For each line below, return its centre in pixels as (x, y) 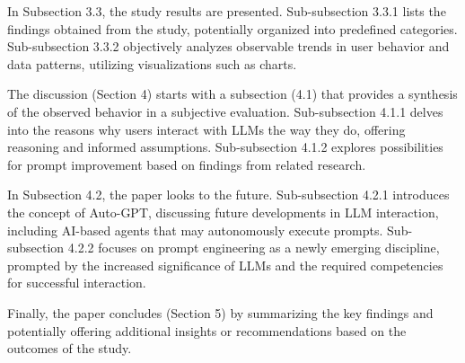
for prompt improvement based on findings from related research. (187, 164)
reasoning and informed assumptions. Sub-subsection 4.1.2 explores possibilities (225, 147)
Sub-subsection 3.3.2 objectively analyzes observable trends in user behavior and (228, 46)
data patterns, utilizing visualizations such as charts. (152, 63)
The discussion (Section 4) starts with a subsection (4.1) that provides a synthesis (232, 94)
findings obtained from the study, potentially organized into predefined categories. (232, 28)
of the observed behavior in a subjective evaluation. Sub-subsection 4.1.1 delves (225, 111)
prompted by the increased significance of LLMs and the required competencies (225, 265)
